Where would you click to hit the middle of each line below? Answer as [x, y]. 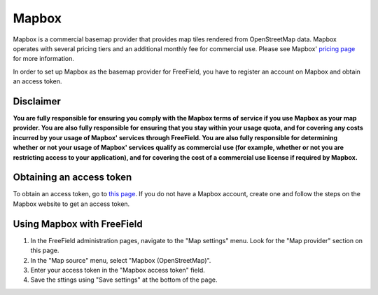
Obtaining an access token [72, 178]
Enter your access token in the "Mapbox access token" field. [118, 270]
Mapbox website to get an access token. [71, 204]
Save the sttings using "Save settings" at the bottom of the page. [124, 280]
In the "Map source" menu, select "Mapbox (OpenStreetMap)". [121, 260]
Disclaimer [37, 101]
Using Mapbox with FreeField [78, 224]
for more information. [44, 59]
